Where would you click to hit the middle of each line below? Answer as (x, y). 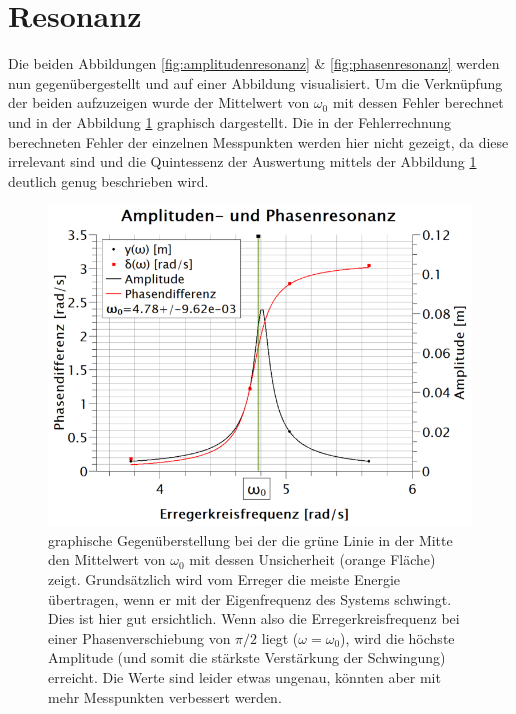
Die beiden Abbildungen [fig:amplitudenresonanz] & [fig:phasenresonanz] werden (254, 63)
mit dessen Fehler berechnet (418, 102)
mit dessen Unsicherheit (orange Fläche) (312, 559)
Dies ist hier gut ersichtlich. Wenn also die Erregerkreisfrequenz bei (254, 618)
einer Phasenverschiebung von (139, 637)
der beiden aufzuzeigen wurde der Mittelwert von (159, 102)
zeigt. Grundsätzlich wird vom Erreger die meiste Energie (224, 579)
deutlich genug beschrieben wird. (108, 180)
